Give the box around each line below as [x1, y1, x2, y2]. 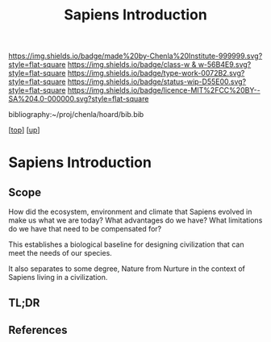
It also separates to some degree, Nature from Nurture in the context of [8, 264, 246, 273]
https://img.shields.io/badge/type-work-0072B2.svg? [67, 69, 245, 78]
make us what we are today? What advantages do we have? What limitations [8, 215, 263, 225]
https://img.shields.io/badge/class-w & [67, 60, 197, 69]
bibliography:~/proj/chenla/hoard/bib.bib [8, 110, 144, 119]
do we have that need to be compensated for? [8, 224, 162, 234]
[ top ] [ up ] [8, 125, 40, 135]
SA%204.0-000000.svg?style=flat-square [8, 94, 149, 104]
